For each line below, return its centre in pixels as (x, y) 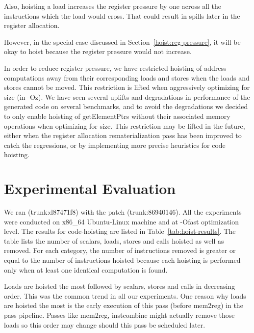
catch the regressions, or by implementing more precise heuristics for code (115, 145)
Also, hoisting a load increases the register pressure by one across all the (113, 6)
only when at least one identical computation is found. (86, 269)
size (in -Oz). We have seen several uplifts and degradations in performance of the (127, 97)
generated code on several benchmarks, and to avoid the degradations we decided (126, 106)
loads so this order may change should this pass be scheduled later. (105, 324)
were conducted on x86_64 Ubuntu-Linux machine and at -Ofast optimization (122, 221)
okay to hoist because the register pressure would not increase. (98, 51)
